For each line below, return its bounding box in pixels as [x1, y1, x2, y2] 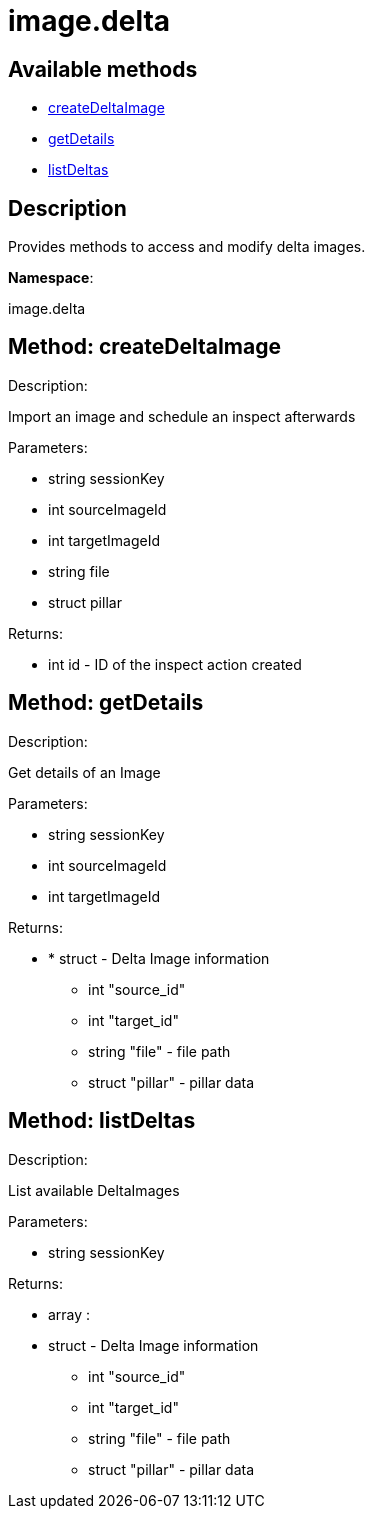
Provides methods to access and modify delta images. [8, 238, 366, 256]
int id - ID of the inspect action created [48, 655, 302, 673]
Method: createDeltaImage [8, 334, 281, 360]
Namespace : [8, 269, 94, 287]
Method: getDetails [8, 690, 204, 716]
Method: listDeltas [8, 1108, 196, 1134]
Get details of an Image [8, 763, 161, 781]
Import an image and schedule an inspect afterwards [8, 407, 356, 425]
